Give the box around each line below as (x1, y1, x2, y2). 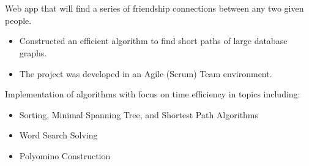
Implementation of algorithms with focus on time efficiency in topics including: (5, 88, 300, 100)
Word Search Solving (19, 129, 98, 141)
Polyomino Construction (19, 149, 111, 162)
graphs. (19, 46, 47, 59)
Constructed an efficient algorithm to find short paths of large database (19, 34, 288, 47)
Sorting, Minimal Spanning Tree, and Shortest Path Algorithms (19, 108, 259, 121)
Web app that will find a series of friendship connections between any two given (5, 2, 304, 15)
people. (5, 13, 32, 26)
